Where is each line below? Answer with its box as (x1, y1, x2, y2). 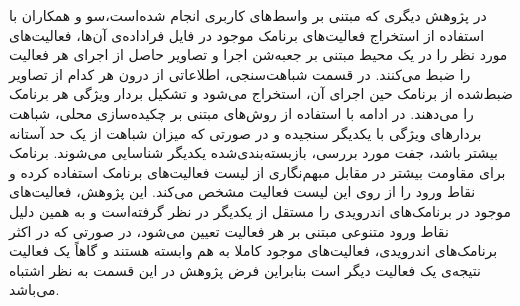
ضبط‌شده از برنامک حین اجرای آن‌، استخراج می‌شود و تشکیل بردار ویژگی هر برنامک (9, 83, 513, 104)
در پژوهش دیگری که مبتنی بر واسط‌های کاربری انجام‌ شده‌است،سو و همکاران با (9, 5, 487, 25)
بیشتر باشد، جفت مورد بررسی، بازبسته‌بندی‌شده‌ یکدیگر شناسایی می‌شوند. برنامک (9, 142, 498, 163)
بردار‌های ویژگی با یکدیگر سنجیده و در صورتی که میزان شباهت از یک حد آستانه (9, 122, 482, 143)
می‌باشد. (9, 279, 60, 300)
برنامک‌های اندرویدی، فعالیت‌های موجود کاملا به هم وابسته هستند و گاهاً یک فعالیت (9, 240, 498, 261)
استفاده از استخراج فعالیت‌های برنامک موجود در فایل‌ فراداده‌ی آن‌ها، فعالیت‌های (9, 24, 485, 45)
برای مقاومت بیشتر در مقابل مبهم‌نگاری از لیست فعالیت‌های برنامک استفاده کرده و (9, 161, 506, 182)
